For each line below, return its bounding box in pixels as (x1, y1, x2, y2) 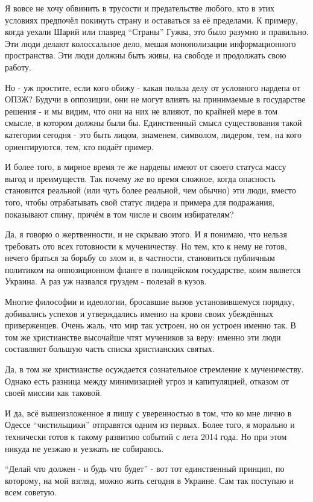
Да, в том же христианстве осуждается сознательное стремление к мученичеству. (5, 363, 304, 375)
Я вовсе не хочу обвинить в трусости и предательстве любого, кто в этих (5, 2, 274, 14)
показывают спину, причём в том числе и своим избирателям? (5, 207, 234, 220)
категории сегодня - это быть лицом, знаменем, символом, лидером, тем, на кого (5, 128, 302, 140)
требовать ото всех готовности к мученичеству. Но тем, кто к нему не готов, (5, 239, 287, 252)
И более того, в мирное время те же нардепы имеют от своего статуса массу (5, 160, 286, 173)
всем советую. (5, 486, 57, 498)
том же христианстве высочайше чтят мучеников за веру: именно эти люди (5, 330, 281, 343)
